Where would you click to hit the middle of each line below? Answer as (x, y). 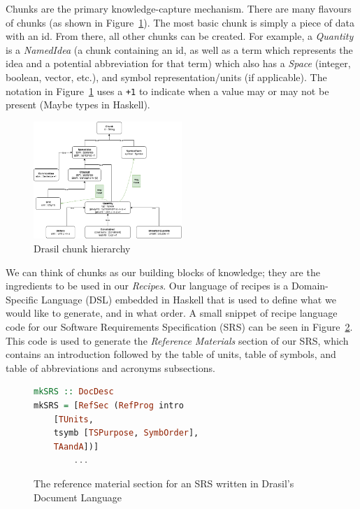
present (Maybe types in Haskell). (78, 105)
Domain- (310, 286)
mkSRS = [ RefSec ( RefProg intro (109, 406)
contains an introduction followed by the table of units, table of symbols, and (171, 354)
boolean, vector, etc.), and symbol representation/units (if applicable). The (166, 77)
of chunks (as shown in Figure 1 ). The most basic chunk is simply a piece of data (180, 22)
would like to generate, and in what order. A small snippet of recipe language (172, 313)
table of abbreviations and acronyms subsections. (110, 367)
